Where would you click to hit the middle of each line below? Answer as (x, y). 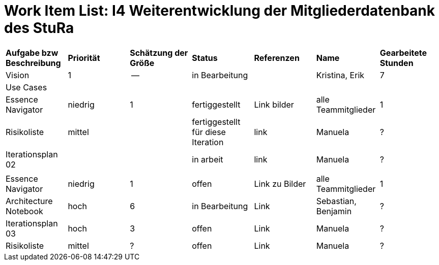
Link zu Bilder (280, 184)
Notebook (24, 211)
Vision (18, 75)
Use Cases (26, 87)
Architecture (29, 201)
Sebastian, (336, 201)
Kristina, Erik (340, 75)
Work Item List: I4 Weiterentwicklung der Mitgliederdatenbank (219, 11)
